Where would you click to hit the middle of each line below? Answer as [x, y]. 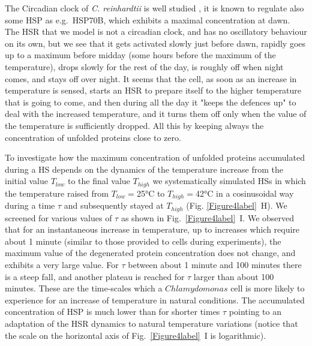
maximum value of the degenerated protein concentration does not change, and [150, 253]
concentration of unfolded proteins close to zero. [93, 137]
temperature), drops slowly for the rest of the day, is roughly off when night [144, 66]
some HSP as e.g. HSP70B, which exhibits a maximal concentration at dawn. [148, 19]
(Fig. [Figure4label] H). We [237, 205]
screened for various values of [58, 217]
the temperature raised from [57, 193]
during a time [30, 205]
